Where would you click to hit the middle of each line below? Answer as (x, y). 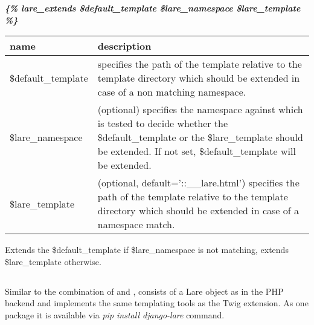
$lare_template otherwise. (53, 261)
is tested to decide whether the (163, 123)
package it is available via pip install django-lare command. (115, 314)
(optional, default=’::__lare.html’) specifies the (198, 183)
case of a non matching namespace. (172, 92)
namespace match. (136, 225)
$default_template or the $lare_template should (200, 137)
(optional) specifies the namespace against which (200, 110)
